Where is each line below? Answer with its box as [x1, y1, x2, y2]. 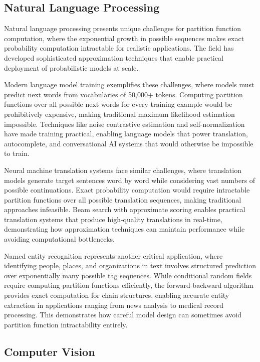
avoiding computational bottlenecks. [4, 234, 115, 244]
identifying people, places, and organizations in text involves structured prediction [4, 260, 256, 271]
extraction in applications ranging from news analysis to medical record [4, 299, 224, 310]
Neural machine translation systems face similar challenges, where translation [4, 164, 241, 175]
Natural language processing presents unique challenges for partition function [4, 23, 241, 34]
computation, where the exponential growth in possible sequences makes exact [4, 33, 244, 43]
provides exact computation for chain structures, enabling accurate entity [4, 290, 229, 300]
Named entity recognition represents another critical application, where [4, 250, 223, 261]
